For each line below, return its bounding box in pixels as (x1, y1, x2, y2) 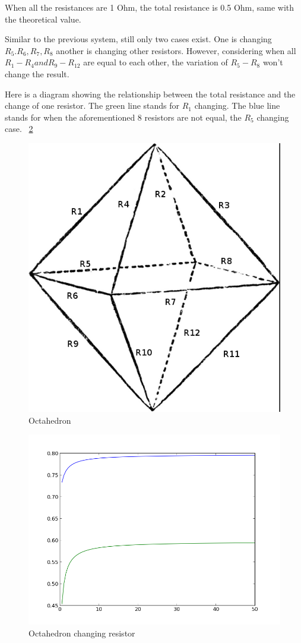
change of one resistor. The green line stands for (5, 99, 180, 112)
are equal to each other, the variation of (83, 56, 228, 68)
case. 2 (5, 122, 33, 135)
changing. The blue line (194, 99, 280, 112)
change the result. (5, 67, 69, 80)
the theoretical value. (5, 12, 81, 25)
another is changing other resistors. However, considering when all (56, 44, 296, 56)
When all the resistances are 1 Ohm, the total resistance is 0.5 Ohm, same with (5, 1, 294, 13)
